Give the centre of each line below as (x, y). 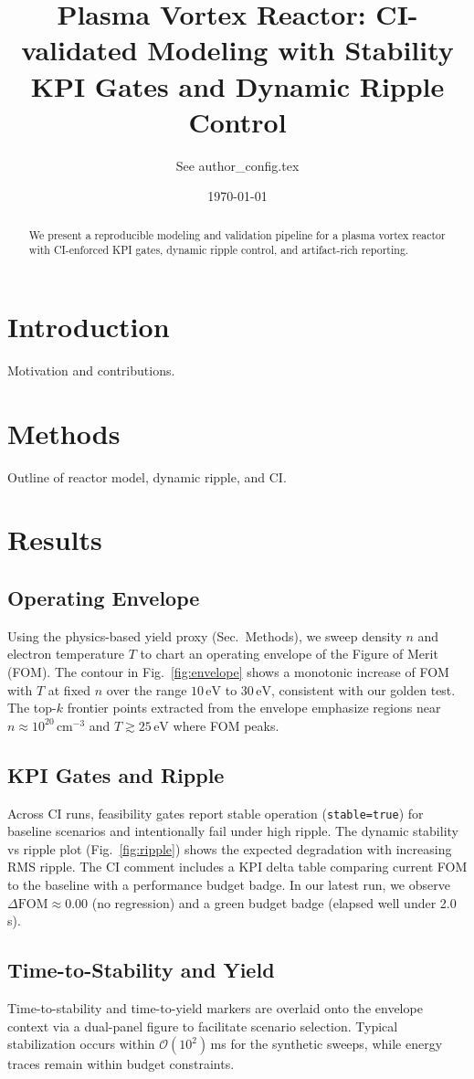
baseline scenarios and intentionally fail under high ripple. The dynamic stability (233, 831)
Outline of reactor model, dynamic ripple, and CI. (147, 476)
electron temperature (66, 654)
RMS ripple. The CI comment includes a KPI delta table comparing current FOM (237, 867)
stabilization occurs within (81, 1044)
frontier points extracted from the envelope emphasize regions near (254, 708)
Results (55, 539)
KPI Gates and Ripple (116, 774)
